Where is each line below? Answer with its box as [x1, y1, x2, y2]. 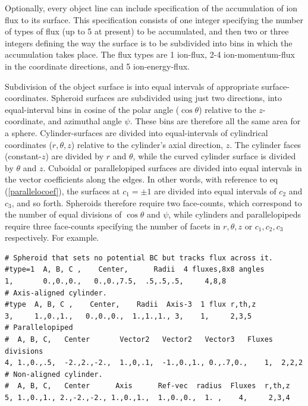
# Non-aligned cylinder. [5, 370, 103, 379]
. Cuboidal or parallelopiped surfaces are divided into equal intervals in [43, 161, 302, 174]
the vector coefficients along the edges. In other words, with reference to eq [5, 173, 278, 185]
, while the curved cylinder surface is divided [133, 150, 296, 162]
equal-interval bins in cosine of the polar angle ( [5, 103, 180, 115]
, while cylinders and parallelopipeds [168, 208, 301, 221]
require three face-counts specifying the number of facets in [5, 219, 221, 232]
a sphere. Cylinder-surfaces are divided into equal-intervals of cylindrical [5, 126, 268, 139]
